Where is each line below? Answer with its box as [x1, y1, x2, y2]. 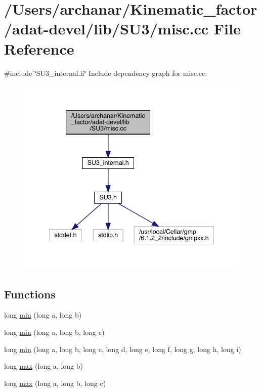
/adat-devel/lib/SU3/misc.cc [4, 18, 209, 39]
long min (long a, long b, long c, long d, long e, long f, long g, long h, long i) [4, 343, 241, 354]
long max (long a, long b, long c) [4, 377, 106, 388]
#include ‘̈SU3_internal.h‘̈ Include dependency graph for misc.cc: [4, 67, 207, 78]
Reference [4, 38, 74, 59]
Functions [4, 286, 56, 301]
